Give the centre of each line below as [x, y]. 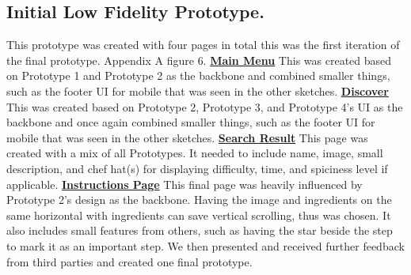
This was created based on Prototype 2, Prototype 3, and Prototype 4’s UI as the [205, 106]
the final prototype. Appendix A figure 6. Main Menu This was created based [199, 60]
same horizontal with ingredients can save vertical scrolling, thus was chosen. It [199, 215]
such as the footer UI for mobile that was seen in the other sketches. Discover [198, 90]
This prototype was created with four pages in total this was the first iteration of [203, 45]
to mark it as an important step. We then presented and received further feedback [205, 245]
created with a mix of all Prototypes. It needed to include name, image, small [195, 153]
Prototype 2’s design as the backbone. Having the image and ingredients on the [199, 200]
